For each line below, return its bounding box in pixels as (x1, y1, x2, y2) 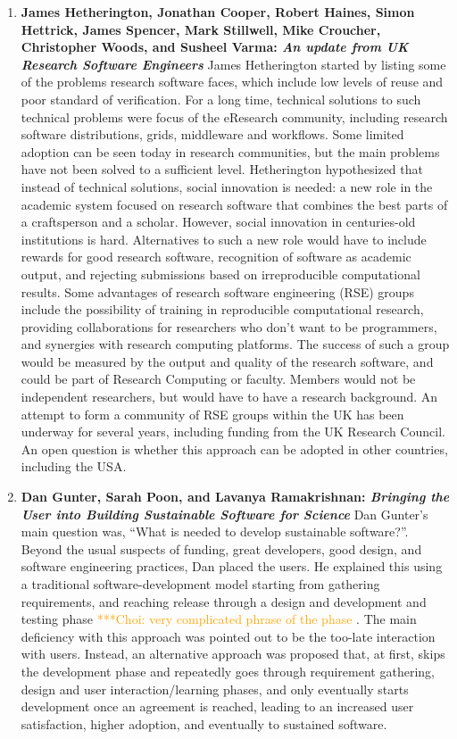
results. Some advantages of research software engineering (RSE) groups (21, 282, 414, 301)
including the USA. (21, 457, 127, 476)
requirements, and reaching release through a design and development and (21, 592, 427, 610)
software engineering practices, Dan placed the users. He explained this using (21, 557, 443, 576)
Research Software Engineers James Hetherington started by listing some (21, 54, 446, 73)
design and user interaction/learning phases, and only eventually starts (21, 679, 409, 698)
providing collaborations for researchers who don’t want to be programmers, (21, 317, 437, 336)
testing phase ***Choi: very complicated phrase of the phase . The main (21, 610, 417, 628)
